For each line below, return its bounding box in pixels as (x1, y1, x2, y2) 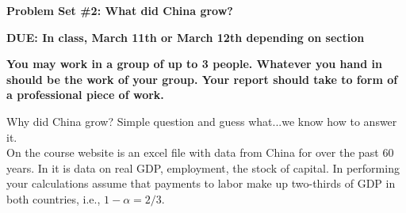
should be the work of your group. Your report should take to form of (6, 70, 398, 87)
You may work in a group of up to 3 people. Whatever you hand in (6, 55, 382, 72)
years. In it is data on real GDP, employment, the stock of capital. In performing (6, 159, 400, 176)
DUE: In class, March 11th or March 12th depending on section (6, 29, 365, 45)
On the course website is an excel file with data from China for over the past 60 (6, 144, 394, 161)
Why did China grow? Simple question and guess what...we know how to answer (6, 112, 397, 129)
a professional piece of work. (6, 86, 164, 103)
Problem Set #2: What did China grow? (6, 2, 233, 18)
